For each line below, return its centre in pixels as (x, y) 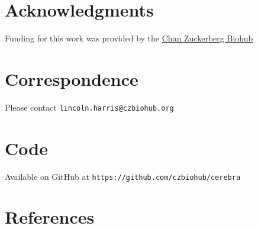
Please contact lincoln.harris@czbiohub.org (89, 107)
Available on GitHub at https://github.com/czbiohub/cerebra (123, 176)
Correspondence (72, 78)
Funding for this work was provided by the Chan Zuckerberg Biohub (129, 38)
